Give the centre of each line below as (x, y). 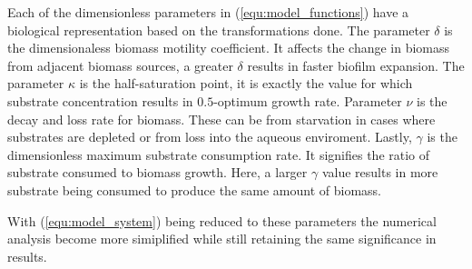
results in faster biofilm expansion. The (356, 65)
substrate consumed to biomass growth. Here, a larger (157, 172)
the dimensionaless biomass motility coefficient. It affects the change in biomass (229, 48)
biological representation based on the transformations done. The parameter (219, 30)
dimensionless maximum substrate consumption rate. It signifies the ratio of (219, 154)
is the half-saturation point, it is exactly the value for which (246, 83)
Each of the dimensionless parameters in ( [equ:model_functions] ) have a (208, 12)
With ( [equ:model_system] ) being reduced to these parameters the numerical (222, 220)
